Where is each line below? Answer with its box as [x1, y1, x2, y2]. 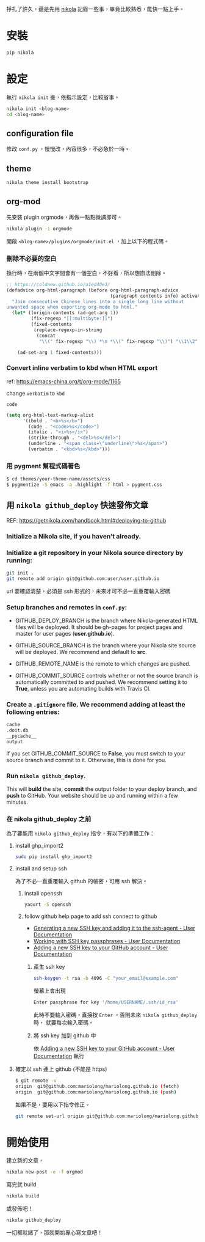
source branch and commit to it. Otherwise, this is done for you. [6, 756, 167, 763]
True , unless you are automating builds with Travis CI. [15, 685, 151, 693]
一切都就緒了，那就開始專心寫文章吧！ [6, 1229, 103, 1236]
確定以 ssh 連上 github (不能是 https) [15, 1065, 107, 1073]
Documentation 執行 [33, 1052, 84, 1059]
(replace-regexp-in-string [33, 326, 103, 333]
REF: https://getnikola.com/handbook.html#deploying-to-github [6, 516, 167, 524]
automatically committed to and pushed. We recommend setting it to [15, 678, 188, 686]
